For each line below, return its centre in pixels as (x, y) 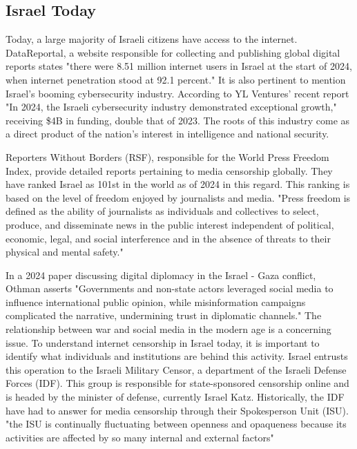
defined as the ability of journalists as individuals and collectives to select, (162, 211)
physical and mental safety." (65, 252)
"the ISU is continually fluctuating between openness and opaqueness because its (176, 424)
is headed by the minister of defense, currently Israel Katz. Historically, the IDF (175, 397)
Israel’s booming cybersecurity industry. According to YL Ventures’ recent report (177, 93)
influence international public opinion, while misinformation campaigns (156, 302)
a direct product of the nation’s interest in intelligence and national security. (167, 134)
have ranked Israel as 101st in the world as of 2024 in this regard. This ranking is (178, 184)
